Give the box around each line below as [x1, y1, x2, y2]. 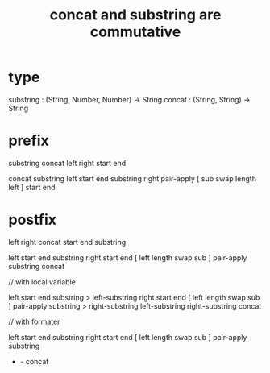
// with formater [8, 317, 60, 326]
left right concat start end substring [8, 237, 127, 247]
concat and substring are [49, 6, 222, 24]
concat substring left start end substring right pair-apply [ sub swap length [8, 173, 256, 183]
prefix [8, 131, 50, 150]
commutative [89, 23, 181, 41]
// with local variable [8, 276, 77, 287]
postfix [8, 211, 57, 229]
